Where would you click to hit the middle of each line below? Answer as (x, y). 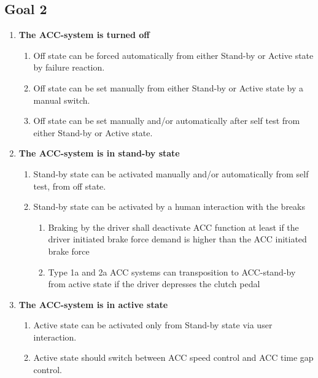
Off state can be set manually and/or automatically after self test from (167, 121)
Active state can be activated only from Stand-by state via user (153, 325)
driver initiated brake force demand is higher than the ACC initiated (177, 239)
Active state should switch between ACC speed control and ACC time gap (173, 357)
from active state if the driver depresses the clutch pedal (154, 284)
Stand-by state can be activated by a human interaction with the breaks (169, 206)
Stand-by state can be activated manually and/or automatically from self (171, 173)
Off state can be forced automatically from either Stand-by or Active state (173, 55)
